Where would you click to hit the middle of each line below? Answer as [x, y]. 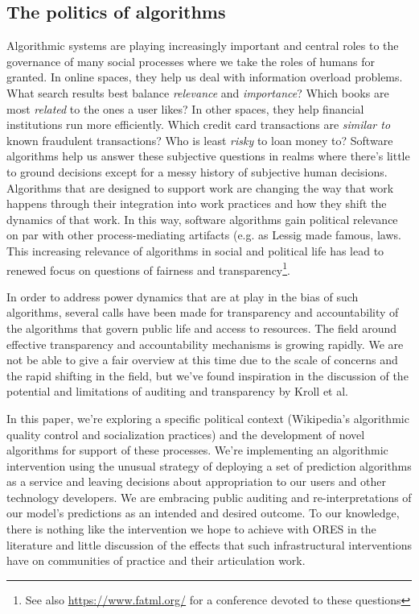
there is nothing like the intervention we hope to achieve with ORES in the [191, 529]
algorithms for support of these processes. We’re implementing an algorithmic [197, 450]
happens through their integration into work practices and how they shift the [197, 203]
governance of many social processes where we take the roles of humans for [191, 61]
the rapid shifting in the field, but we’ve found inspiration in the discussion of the [207, 375]
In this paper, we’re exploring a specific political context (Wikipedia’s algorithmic [208, 418]
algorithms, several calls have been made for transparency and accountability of [203, 312]
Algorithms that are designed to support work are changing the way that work [200, 187]
